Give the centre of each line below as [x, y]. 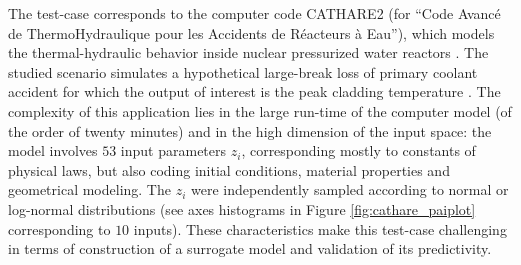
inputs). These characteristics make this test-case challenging [320, 228]
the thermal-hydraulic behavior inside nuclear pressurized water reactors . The [248, 52]
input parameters [173, 150]
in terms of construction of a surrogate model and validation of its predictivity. [250, 248]
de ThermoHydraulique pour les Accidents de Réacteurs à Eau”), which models [251, 32]
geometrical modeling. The [89, 189]
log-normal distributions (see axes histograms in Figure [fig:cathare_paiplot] [242, 208]
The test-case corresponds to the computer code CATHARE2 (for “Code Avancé [254, 13]
